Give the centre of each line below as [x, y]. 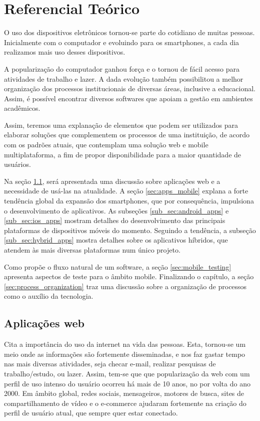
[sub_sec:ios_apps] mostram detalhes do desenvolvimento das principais [115, 220]
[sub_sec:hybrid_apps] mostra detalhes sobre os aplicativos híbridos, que [116, 240]
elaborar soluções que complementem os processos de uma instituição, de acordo [127, 135]
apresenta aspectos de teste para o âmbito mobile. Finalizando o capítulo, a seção [129, 276]
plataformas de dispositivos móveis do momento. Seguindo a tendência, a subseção [130, 230]
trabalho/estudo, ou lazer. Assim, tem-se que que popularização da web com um [127, 373]
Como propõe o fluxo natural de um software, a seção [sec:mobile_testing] [118, 266]
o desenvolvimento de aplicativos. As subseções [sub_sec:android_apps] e [116, 210]
